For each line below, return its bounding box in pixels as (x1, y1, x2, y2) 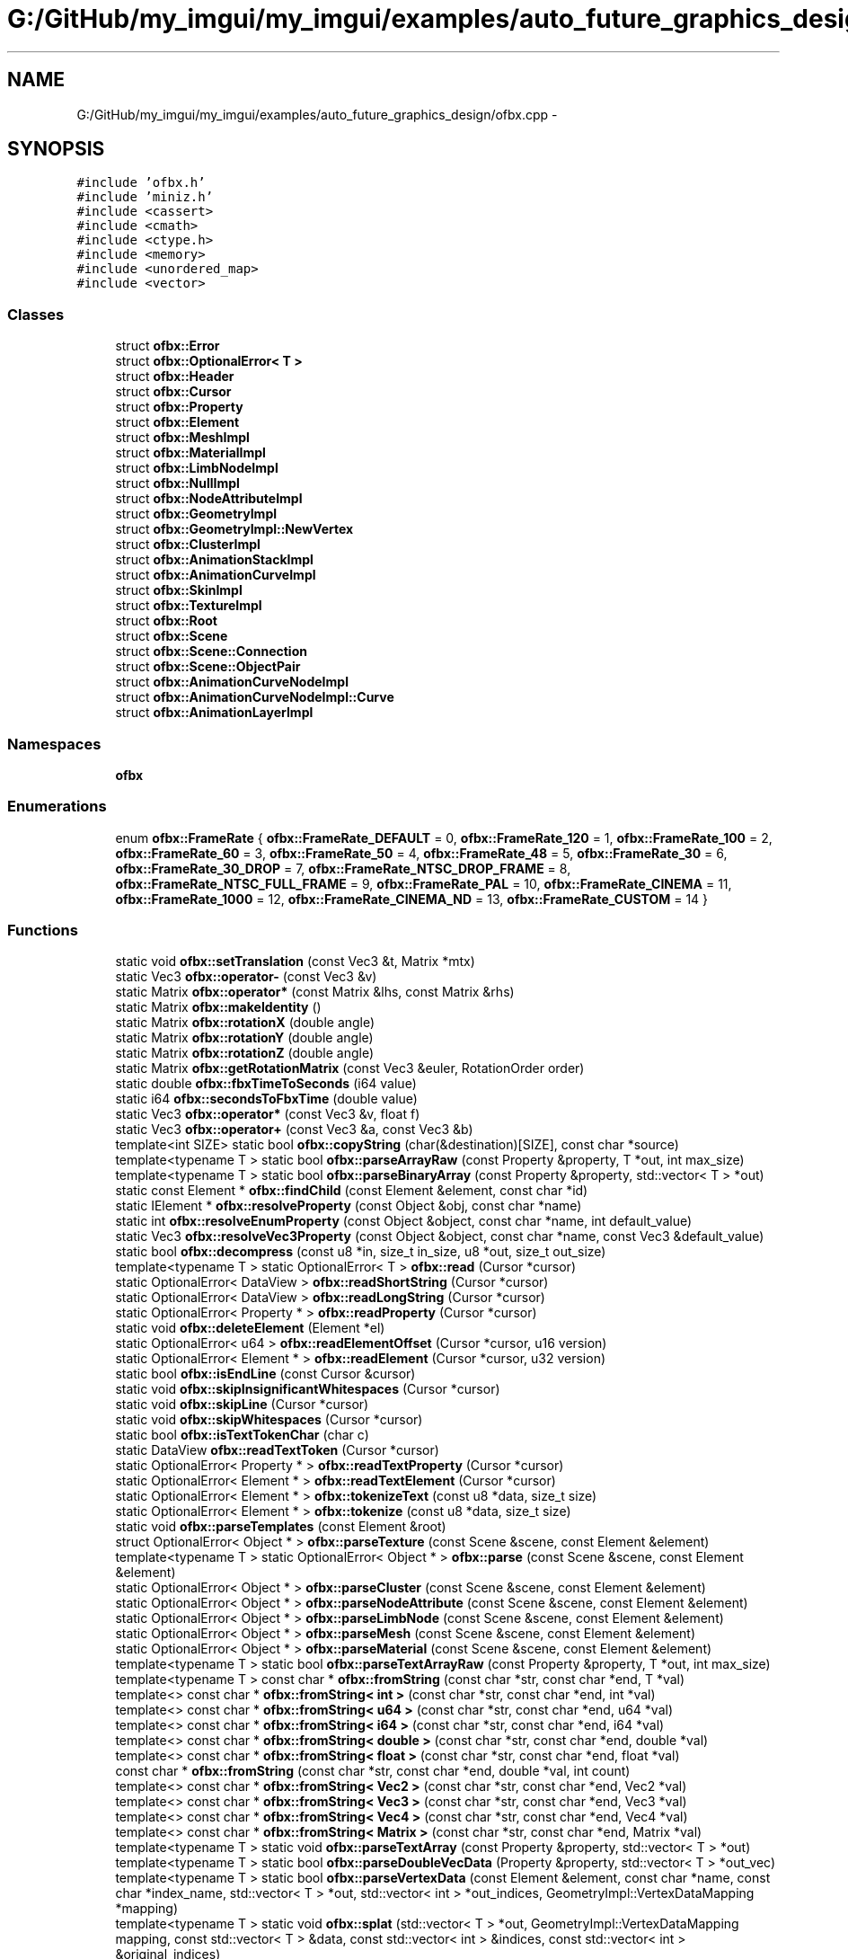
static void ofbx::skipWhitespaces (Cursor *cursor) (115, 1412, 423, 1428)
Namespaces (7, 734, 102, 753)
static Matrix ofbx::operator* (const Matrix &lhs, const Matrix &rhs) (115, 984, 515, 1000)
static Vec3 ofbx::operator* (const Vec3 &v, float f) (115, 1106, 420, 1122)
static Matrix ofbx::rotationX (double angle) (115, 1015, 375, 1031)
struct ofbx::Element (115, 414, 240, 430)
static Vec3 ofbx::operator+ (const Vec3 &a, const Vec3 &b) (115, 1121, 473, 1138)
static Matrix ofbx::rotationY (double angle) (115, 1030, 374, 1046)
